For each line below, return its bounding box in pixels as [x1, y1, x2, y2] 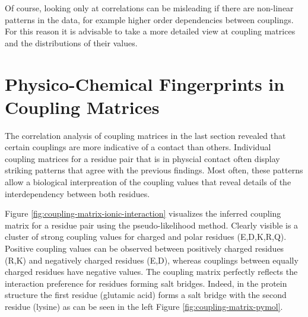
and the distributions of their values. [5, 36, 138, 49]
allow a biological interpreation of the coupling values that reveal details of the [5, 176, 291, 188]
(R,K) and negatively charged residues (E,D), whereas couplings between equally [5, 253, 299, 266]
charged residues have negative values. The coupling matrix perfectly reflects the [5, 265, 298, 278]
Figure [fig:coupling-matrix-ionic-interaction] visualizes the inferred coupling [5, 207, 281, 220]
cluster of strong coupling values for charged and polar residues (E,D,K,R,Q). [5, 230, 287, 243]
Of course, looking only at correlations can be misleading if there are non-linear [5, 2, 294, 14]
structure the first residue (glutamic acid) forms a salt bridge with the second [5, 289, 287, 301]
